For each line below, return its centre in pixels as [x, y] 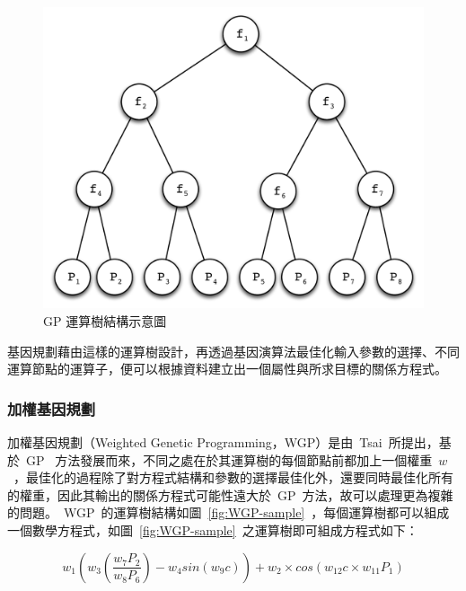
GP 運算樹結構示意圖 [105, 320]
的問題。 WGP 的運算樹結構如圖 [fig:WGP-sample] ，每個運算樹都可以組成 [229, 512]
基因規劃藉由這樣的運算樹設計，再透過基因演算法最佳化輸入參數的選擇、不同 [233, 351]
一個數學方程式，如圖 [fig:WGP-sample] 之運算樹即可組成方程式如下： [213, 529]
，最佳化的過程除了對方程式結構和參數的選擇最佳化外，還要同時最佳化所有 [233, 477]
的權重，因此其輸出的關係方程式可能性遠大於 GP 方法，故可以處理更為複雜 [230, 494]
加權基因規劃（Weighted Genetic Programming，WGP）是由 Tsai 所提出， [223, 441]
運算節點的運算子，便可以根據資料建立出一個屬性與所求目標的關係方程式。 [227, 369]
